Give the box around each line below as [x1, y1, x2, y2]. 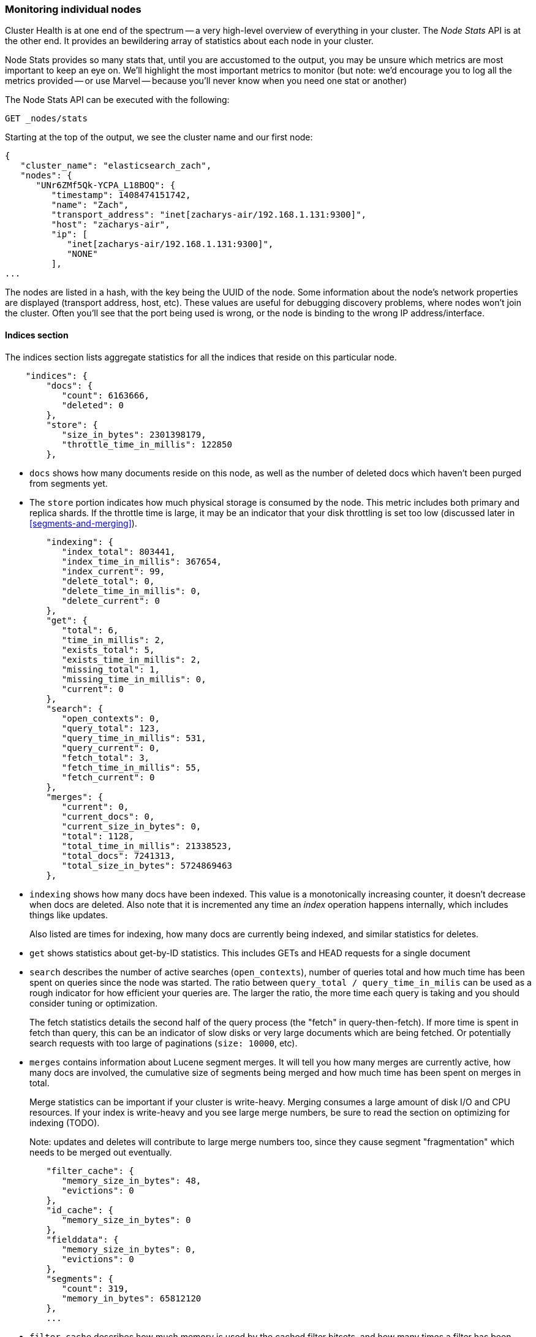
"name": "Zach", [51, 200, 129, 210]
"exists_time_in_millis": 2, [61, 654, 202, 665]
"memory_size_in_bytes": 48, [61, 1175, 202, 1186]
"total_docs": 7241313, [61, 850, 176, 861]
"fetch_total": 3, [61, 752, 150, 763]
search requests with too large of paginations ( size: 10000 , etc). [29, 1037, 298, 1048]
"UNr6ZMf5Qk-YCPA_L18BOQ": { [36, 180, 176, 191]
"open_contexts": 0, [61, 713, 160, 723]
